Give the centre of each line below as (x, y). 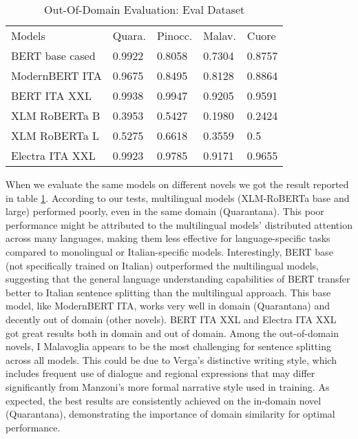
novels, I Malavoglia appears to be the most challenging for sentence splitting (168, 346)
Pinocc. (175, 35)
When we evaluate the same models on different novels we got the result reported (177, 184)
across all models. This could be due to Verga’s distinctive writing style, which (171, 359)
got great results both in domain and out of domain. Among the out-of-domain (172, 333)
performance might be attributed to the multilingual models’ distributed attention (179, 224)
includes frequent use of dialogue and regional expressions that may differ (160, 373)
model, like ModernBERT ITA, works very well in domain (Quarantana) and (168, 306)
